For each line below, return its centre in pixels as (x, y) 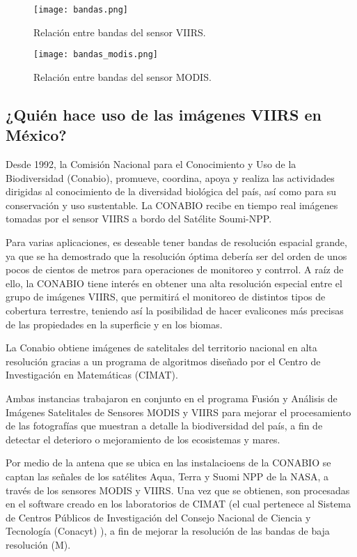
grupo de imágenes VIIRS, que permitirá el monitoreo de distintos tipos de (166, 297)
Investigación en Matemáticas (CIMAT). (92, 375)
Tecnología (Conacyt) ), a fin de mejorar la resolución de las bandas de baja (168, 531)
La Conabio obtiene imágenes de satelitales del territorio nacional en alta (161, 348)
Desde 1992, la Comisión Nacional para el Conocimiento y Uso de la (151, 164)
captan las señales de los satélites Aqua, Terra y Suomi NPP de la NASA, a (167, 476)
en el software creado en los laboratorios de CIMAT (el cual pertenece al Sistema (178, 504)
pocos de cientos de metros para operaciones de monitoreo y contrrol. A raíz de (175, 269)
